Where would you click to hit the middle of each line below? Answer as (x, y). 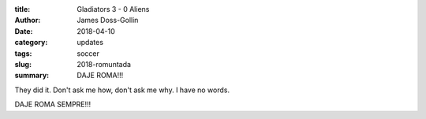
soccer (88, 53)
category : (31, 43)
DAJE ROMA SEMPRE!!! (53, 104)
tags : (23, 53)
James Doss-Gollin (108, 20)
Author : (28, 20)
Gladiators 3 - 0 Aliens (113, 9)
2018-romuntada (104, 64)
